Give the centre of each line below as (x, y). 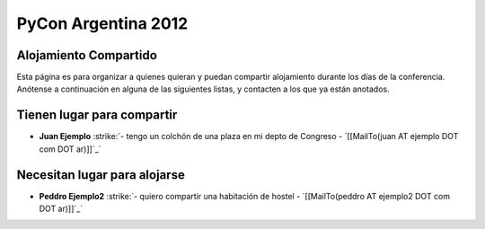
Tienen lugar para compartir (97, 115)
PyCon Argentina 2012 (102, 23)
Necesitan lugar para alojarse (101, 175)
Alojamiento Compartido (87, 55)
